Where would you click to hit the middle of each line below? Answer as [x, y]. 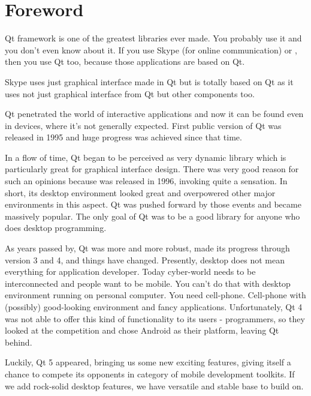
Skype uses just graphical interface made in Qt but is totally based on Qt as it [149, 81]
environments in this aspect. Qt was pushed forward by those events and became [153, 204]
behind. [19, 342]
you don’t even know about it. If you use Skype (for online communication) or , [151, 49]
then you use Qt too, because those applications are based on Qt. [125, 61]
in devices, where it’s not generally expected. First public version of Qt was [143, 125]
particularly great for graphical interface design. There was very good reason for [152, 169]
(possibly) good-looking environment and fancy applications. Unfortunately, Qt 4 [154, 307]
